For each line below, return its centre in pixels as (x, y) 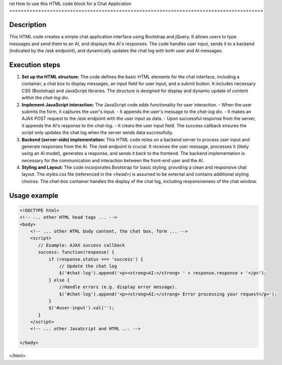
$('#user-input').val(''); (81, 308)
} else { (59, 280)
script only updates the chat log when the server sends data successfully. (98, 132)
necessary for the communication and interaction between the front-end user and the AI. (113, 160)
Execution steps (35, 65)
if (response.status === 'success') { (96, 259)
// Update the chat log (88, 266)
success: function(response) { (76, 252)
